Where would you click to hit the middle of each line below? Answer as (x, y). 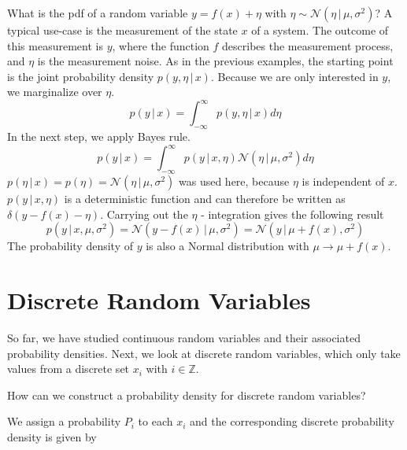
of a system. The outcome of (320, 30)
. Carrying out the (144, 214)
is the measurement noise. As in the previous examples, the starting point (215, 61)
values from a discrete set (68, 369)
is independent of (343, 181)
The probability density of (70, 246)
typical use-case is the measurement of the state (122, 30)
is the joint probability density (81, 76)
